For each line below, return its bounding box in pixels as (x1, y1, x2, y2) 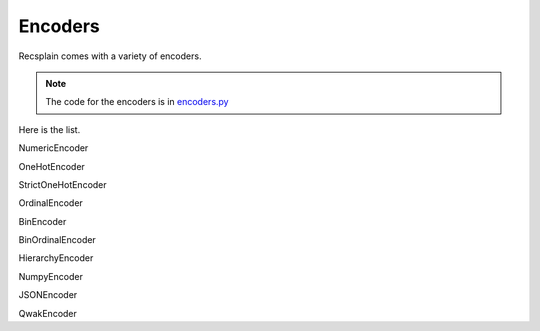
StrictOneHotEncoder (18, 178, 107, 190)
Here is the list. (18, 123, 81, 135)
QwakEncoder (18, 307, 77, 319)
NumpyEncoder (18, 270, 84, 282)
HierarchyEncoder (18, 252, 94, 264)
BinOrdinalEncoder (18, 234, 97, 246)
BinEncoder (18, 215, 67, 227)
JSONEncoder (18, 289, 78, 301)
